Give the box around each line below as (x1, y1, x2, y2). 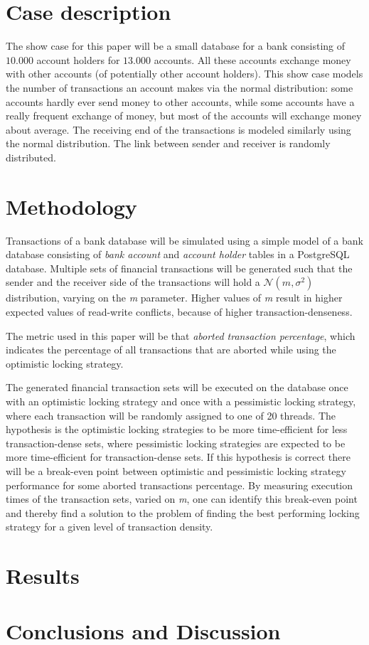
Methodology (6, 191, 137, 220)
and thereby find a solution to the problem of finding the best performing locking (6, 505, 360, 520)
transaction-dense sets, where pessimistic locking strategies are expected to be (6, 435, 346, 450)
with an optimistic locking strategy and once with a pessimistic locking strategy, (6, 393, 356, 408)
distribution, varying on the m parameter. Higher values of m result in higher (6, 290, 343, 305)
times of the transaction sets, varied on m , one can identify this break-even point (6, 491, 358, 506)
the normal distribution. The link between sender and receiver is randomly (6, 136, 331, 151)
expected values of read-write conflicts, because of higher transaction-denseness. (6, 304, 353, 319)
